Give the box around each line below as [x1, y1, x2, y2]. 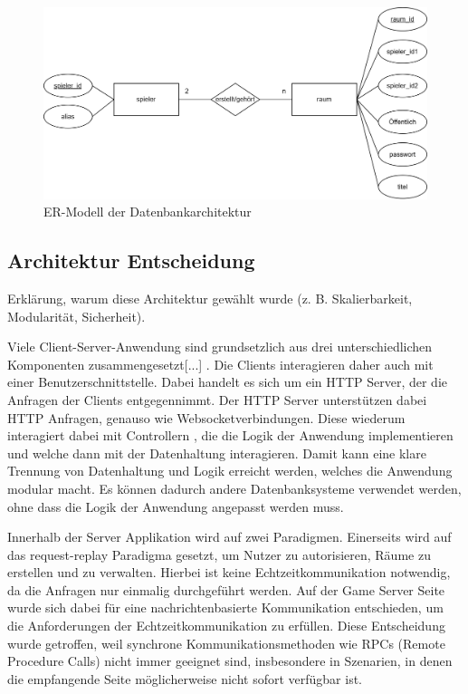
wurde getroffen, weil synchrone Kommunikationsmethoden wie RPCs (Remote [7, 633, 445, 652]
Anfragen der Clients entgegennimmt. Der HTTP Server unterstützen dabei [7, 390, 427, 409]
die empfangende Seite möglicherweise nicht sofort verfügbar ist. [7, 669, 362, 688]
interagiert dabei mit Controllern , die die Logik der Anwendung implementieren [7, 426, 454, 445]
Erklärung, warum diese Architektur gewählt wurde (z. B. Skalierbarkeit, [7, 288, 413, 307]
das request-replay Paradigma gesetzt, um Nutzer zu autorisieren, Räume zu [7, 545, 431, 564]
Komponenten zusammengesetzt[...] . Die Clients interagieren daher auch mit [7, 354, 434, 373]
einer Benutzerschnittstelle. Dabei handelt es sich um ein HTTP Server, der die [7, 372, 447, 391]
